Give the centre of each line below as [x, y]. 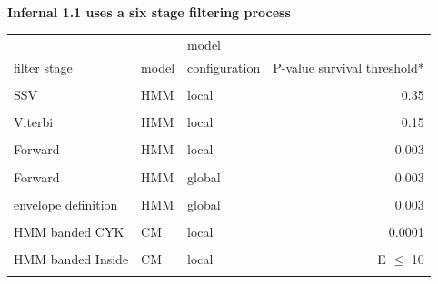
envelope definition [66, 204]
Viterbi [34, 122]
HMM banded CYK [69, 231]
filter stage [43, 68]
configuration [224, 68]
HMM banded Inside [71, 258]
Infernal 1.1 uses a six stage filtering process [149, 12]
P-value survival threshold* [348, 68]
